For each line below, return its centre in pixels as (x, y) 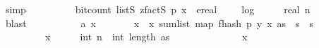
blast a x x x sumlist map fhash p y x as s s (159, 23)
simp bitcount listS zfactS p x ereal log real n (158, 9)
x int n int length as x (146, 37)
